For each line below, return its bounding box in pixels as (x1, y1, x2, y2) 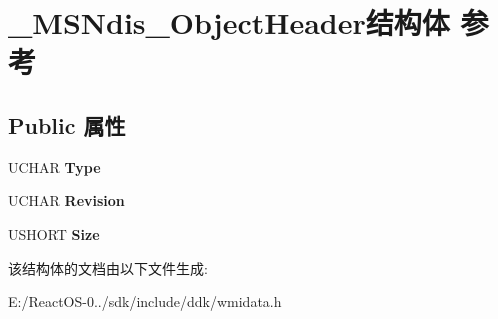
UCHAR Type (8, 156, 101, 177)
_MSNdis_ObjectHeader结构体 (8, 2, 450, 43)
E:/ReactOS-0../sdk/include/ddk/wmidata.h (8, 291, 282, 312)
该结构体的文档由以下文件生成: (8, 257, 208, 278)
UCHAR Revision (8, 190, 125, 211)
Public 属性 (8, 109, 126, 140)
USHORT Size (8, 223, 100, 244)
